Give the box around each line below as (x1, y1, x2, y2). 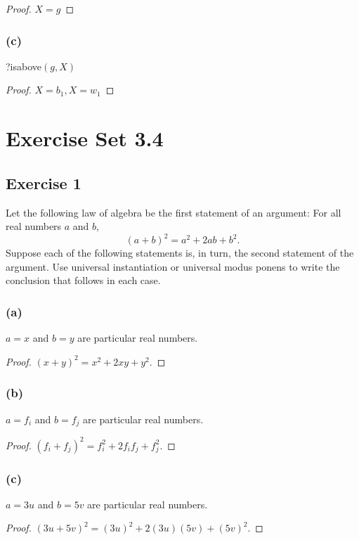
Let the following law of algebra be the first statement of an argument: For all (6, 205, 341, 219)
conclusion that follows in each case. (6, 273, 161, 288)
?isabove (6, 58, 42, 73)
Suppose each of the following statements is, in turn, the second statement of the (6, 245, 354, 260)
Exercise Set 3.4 (6, 124, 164, 153)
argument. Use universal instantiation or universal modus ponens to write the (6, 259, 340, 274)
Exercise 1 (6, 172, 81, 193)
